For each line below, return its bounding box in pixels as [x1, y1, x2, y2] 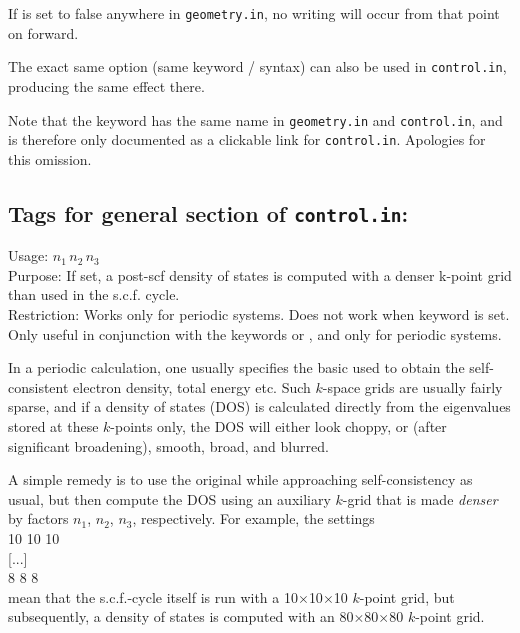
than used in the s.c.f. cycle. [8, 284, 180, 305]
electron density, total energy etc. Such [73, 376, 311, 397]
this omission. [8, 148, 92, 169]
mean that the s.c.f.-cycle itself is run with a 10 [8, 586, 298, 607]
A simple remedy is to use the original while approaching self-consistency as [8, 469, 473, 490]
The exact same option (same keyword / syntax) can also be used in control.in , [8, 56, 507, 77]
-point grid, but [359, 586, 455, 607]
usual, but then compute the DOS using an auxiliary [8, 488, 331, 509]
